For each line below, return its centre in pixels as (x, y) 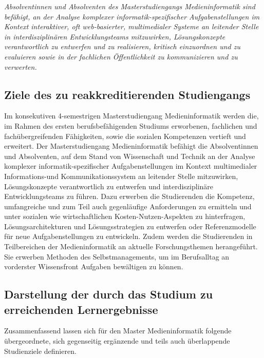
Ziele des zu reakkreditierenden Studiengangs (127, 94)
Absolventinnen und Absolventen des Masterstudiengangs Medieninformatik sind (130, 6)
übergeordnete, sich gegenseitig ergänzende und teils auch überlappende (117, 341)
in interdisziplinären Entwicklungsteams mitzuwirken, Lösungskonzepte (115, 36)
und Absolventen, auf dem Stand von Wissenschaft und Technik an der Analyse (130, 156)
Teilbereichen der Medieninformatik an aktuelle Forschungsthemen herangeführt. (131, 246)
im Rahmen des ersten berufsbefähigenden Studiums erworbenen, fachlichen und (131, 125)
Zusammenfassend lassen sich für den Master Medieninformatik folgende (118, 331)
